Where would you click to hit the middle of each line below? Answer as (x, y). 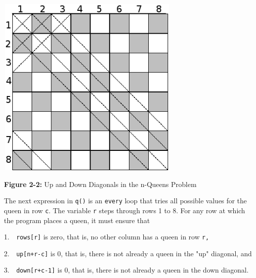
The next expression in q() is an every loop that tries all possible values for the (126, 201)
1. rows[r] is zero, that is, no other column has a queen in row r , (107, 237)
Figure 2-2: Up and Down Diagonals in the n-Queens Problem (100, 184)
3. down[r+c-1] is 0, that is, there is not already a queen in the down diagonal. (126, 270)
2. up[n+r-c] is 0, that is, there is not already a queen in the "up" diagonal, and (128, 253)
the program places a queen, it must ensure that (77, 220)
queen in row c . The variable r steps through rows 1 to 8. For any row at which (125, 210)
